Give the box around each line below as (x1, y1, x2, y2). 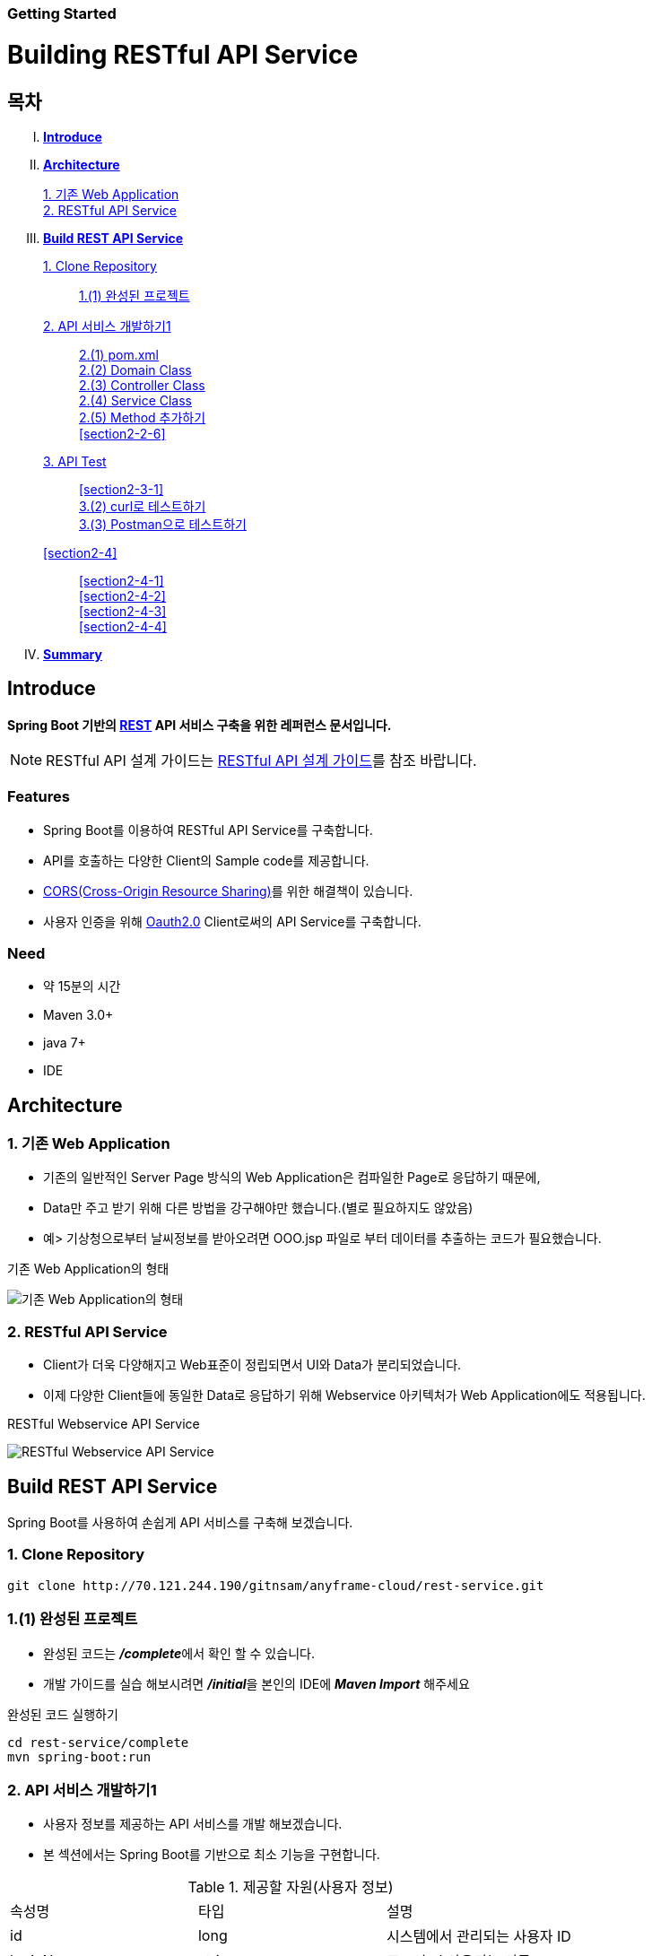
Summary (43, 646, 102, 662)
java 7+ (43, 1035, 86, 1051)
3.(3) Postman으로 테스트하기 (79, 516, 247, 532)
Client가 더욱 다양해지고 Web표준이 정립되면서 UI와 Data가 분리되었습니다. (43, 1357, 462, 1373)
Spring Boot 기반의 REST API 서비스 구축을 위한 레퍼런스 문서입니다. (7, 717, 392, 733)
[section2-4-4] (79, 618, 167, 634)
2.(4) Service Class (79, 392, 193, 408)
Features (7, 787, 70, 806)
